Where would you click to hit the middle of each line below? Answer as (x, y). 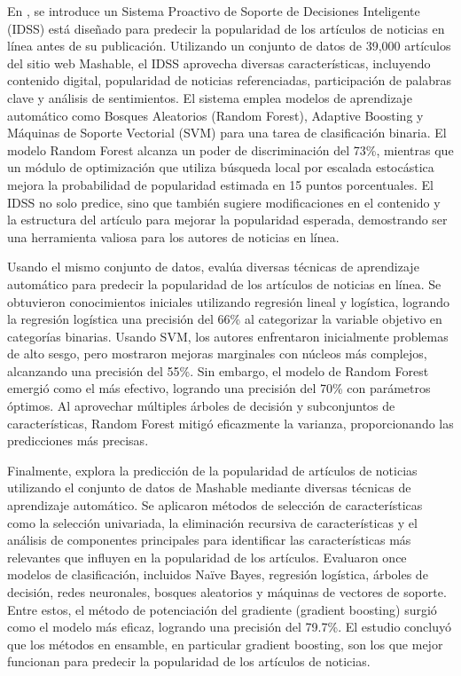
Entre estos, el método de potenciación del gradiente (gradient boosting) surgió (222, 609)
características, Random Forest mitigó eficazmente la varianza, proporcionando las (230, 423)
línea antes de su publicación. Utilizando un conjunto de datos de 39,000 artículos (229, 46)
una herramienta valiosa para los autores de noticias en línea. (173, 236)
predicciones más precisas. (78, 440)
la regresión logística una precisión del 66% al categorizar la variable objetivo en (225, 319)
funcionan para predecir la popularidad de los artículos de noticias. (189, 661)
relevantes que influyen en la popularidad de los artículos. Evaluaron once (207, 557)
